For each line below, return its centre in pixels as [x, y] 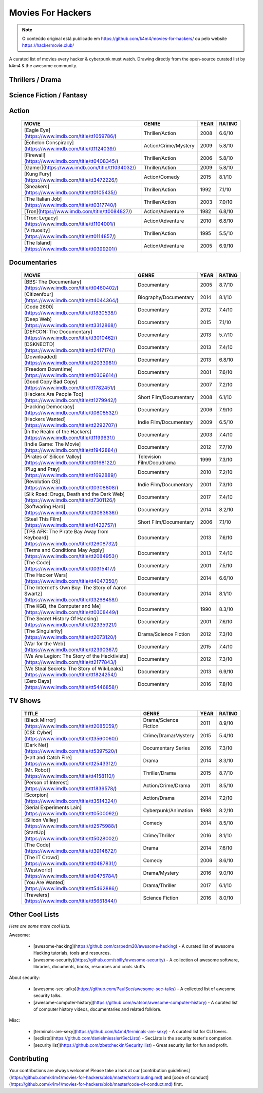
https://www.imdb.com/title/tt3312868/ [71, 325]
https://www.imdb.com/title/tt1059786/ [71, 136]
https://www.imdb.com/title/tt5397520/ [71, 751]
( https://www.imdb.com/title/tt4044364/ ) [71, 300]
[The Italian [37, 199]
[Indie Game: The [44, 444]
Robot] [43, 770]
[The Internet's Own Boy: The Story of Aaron [75, 587]
